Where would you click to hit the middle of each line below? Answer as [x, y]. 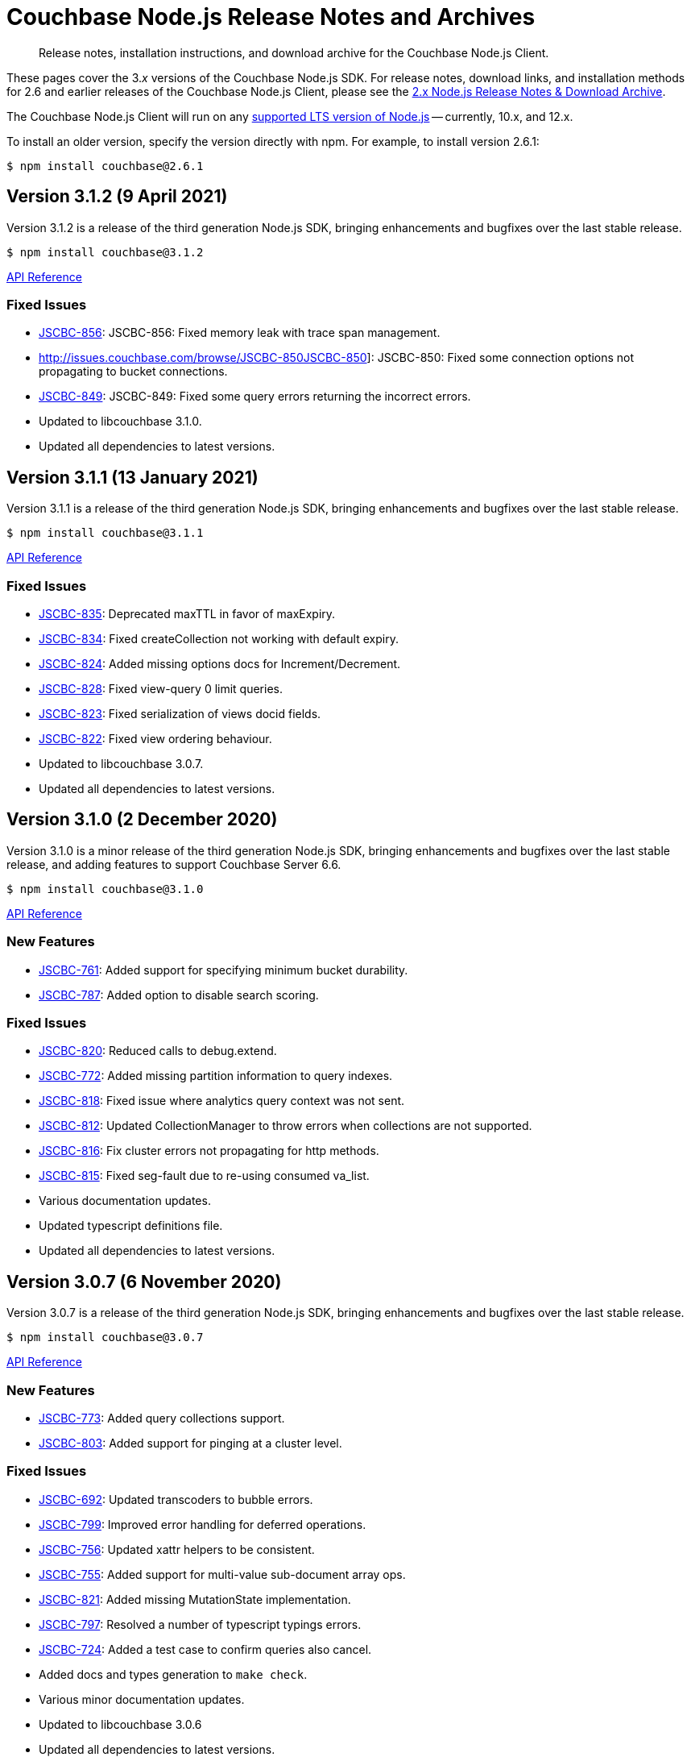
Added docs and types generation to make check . [173, 1674]
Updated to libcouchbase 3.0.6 [120, 1724]
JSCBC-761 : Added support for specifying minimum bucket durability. [223, 970]
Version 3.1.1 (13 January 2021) [132, 477]
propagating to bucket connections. [133, 372]
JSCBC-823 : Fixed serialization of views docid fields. [180, 713]
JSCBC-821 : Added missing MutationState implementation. [195, 1599]
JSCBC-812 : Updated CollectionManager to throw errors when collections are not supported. [286, 1126]
